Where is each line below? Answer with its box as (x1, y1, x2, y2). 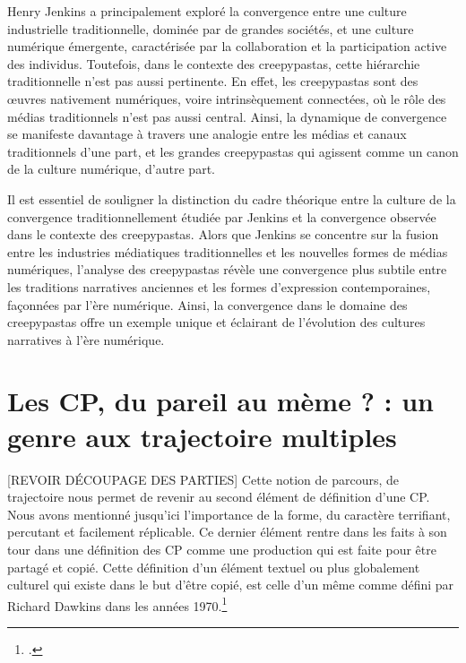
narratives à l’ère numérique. (7, 330, 165, 349)
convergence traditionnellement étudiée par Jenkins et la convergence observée (7, 207, 436, 226)
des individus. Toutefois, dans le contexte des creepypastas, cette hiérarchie (7, 54, 420, 73)
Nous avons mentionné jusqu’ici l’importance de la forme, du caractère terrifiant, (7, 504, 451, 523)
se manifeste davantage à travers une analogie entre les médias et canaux (7, 125, 407, 143)
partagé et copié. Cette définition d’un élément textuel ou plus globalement (7, 557, 420, 576)
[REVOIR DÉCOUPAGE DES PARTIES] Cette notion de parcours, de (7, 469, 400, 488)
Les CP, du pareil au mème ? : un (7, 383, 435, 419)
